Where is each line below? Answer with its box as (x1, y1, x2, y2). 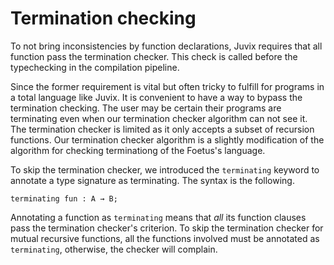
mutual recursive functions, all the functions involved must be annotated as (10, 232, 320, 244)
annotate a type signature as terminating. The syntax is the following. (10, 174, 295, 186)
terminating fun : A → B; (10, 193, 118, 204)
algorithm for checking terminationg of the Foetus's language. (10, 144, 266, 156)
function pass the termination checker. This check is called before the (10, 50, 298, 62)
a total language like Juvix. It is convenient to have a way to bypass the (10, 91, 303, 103)
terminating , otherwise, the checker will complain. (10, 243, 218, 255)
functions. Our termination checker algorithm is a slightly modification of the (10, 133, 325, 146)
